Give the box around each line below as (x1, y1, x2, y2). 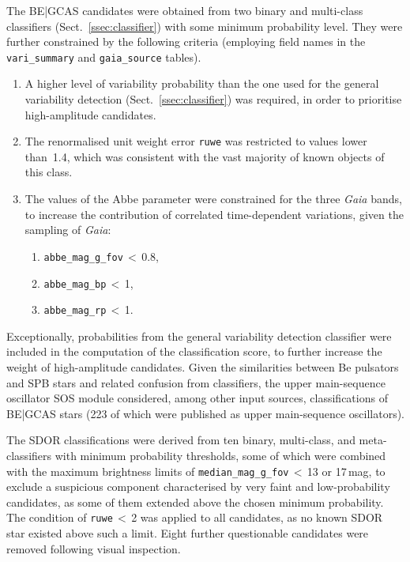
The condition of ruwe (6, 509, 113, 526)
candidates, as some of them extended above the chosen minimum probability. (6, 493, 384, 510)
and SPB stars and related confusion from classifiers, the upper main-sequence (6, 374, 386, 390)
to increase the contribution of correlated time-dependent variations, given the (24, 206, 404, 222)
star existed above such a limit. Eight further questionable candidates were (6, 525, 369, 541)
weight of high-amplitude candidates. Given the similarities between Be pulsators (6, 359, 399, 375)
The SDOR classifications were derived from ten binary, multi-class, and (6, 432, 355, 448)
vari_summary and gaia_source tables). (6, 48, 201, 65)
